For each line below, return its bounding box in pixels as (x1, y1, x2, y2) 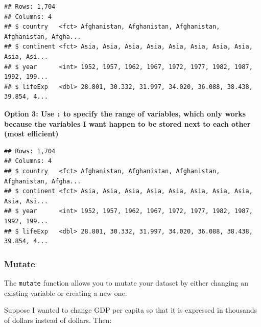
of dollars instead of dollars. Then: (4, 314, 112, 325)
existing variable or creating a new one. (4, 287, 127, 298)
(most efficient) (4, 128, 59, 139)
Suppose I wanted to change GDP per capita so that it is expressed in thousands (4, 305, 257, 315)
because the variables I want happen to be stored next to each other (4, 118, 251, 129)
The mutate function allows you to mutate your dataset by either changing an (4, 277, 248, 288)
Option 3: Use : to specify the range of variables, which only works (4, 108, 246, 119)
